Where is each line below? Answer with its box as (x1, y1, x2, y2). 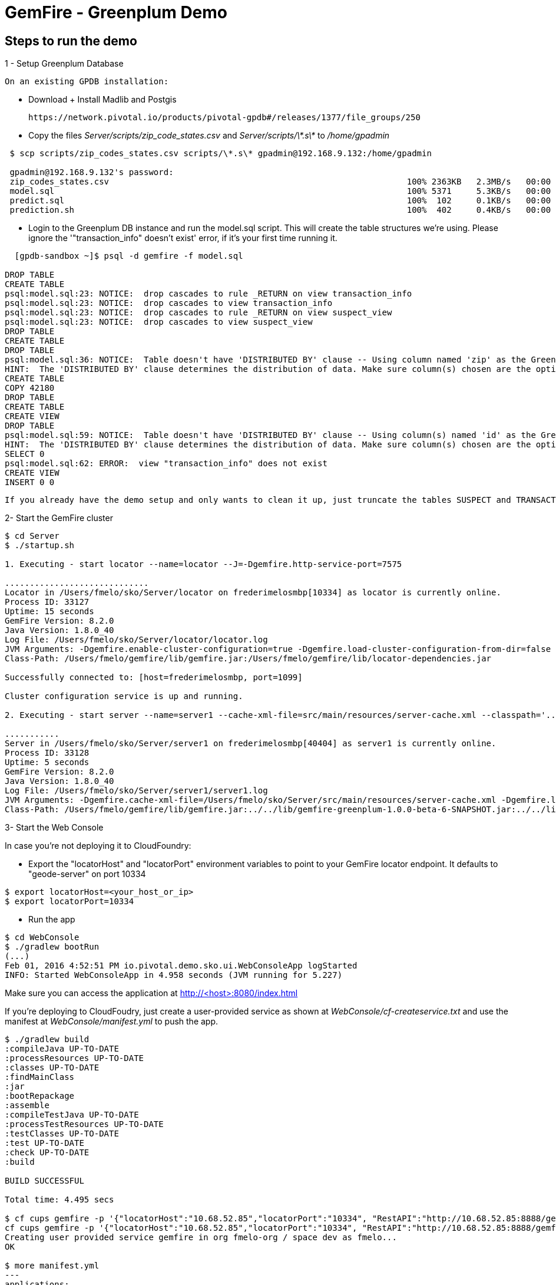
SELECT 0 (5, 449, 45, 459)
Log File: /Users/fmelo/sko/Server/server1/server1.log (5, 786, 268, 796)
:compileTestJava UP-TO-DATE (5, 1110, 139, 1120)
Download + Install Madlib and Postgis (28, 94, 177, 105)
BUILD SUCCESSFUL (5, 1176, 84, 1186)
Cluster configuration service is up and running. (5, 691, 243, 701)
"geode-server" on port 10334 (28, 869, 146, 879)
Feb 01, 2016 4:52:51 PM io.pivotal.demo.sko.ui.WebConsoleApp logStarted (5, 961, 358, 971)
